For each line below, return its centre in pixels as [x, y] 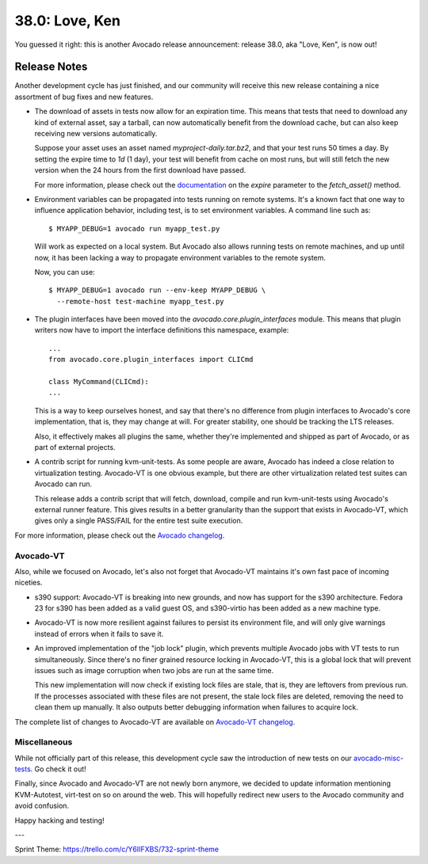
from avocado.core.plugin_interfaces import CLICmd [151, 360]
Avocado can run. [63, 484]
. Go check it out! [58, 769]
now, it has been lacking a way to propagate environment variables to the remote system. [180, 257]
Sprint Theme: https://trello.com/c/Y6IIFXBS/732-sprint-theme [117, 849]
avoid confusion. [42, 806]
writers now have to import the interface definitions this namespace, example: [162, 330]
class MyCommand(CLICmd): [99, 382]
